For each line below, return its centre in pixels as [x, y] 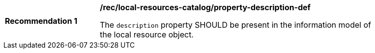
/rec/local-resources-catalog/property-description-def [205, 7]
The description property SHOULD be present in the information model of [235, 25]
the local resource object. [147, 35]
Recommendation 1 [41, 21]
